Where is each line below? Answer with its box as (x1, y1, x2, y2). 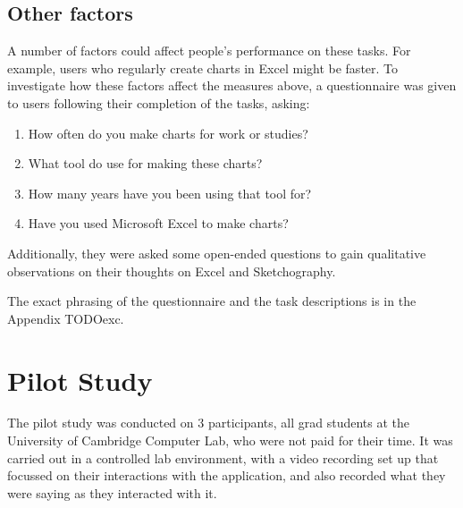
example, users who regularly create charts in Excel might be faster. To (7, 58, 399, 77)
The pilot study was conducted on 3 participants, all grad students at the (7, 413, 410, 432)
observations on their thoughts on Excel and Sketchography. (7, 261, 336, 280)
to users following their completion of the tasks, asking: (7, 93, 310, 112)
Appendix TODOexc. (7, 309, 124, 327)
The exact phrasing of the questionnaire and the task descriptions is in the (7, 292, 417, 310)
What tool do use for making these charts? (28, 154, 263, 173)
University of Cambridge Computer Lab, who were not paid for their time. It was (7, 431, 453, 450)
